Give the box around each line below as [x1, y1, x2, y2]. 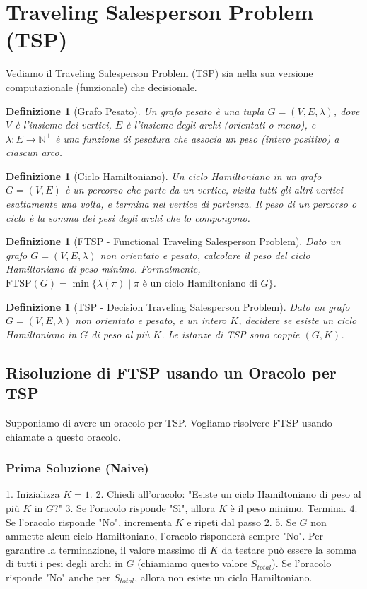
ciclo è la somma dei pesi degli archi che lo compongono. [6, 210, 250, 225]
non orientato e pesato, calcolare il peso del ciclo [100, 247, 310, 262]
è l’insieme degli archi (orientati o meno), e [126, 117, 316, 132]
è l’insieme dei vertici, [15, 117, 112, 132]
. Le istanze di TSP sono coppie [161, 326, 300, 341]
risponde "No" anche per [6, 569, 111, 584]
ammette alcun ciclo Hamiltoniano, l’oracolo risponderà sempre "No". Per [6, 528, 323, 543]
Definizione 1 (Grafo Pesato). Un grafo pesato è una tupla [6, 103, 264, 118]
